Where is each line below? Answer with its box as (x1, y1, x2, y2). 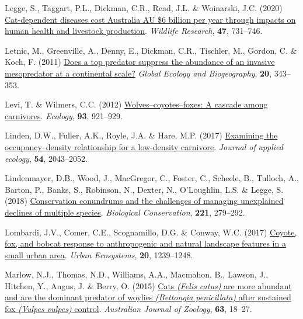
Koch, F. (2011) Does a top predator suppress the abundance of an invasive (5, 56, 275, 68)
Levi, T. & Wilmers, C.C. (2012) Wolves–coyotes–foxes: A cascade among (5, 98, 268, 110)
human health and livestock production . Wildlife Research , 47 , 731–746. (5, 25, 263, 37)
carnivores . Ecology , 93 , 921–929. (5, 109, 123, 122)
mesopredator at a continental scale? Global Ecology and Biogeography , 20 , (5, 67, 272, 79)
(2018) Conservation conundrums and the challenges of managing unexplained (5, 195, 284, 207)
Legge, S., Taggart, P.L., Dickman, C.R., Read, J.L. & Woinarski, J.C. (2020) (5, 2, 283, 13)
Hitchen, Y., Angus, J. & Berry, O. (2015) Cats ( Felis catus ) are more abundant (5, 279, 292, 292)
